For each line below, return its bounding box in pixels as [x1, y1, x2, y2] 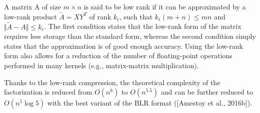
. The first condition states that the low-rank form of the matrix [44, 21, 241, 31]
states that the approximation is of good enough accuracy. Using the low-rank [4, 40, 243, 51]
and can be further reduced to [161, 87, 253, 97]
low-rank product [4, 11, 57, 21]
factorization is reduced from [4, 87, 92, 97]
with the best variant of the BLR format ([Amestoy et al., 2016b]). [47, 98, 252, 108]
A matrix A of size [4, 1, 61, 11]
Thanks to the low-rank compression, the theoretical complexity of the [4, 77, 220, 87]
